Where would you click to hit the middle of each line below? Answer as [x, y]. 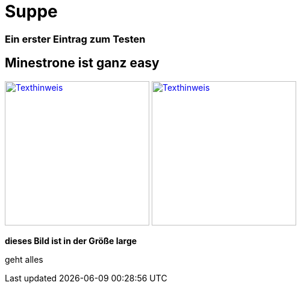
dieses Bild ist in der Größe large [71, 241]
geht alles [24, 259]
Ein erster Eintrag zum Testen [75, 39]
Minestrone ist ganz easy [82, 63]
